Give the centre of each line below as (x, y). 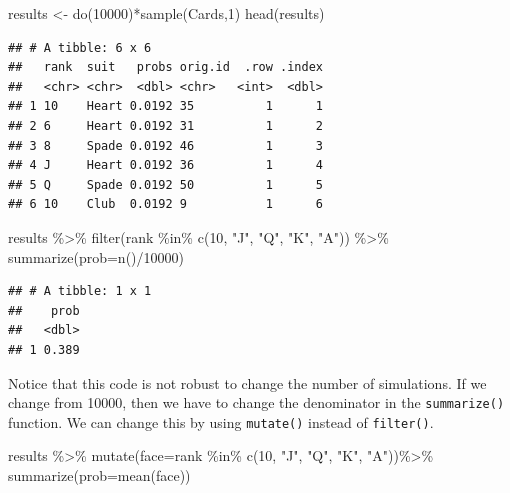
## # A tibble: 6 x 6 (80, 47)
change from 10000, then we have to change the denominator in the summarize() (256, 402)
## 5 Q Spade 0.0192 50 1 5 (165, 184)
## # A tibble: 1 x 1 (80, 291)
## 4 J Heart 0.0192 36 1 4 (165, 165)
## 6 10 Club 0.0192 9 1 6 (165, 204)
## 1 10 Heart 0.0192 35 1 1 (165, 106)
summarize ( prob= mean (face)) (99, 475)
